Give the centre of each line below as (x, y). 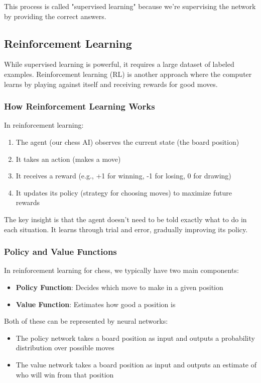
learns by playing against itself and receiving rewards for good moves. (111, 84)
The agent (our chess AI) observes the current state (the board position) (127, 141)
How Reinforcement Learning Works (80, 106)
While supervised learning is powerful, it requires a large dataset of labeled (119, 64)
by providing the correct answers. (55, 16)
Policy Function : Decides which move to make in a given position (119, 287)
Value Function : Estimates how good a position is (96, 304)
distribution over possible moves (65, 348)
